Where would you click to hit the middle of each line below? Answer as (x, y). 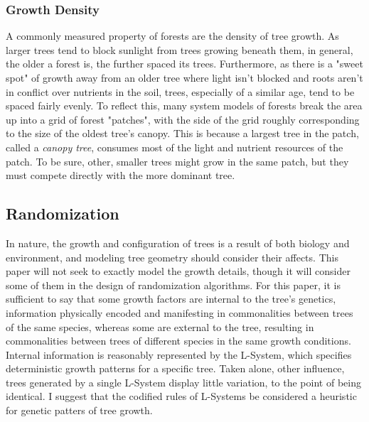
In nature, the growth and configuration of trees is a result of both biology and (178, 243)
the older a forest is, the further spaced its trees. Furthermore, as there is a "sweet (184, 64)
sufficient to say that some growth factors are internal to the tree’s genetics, (171, 299)
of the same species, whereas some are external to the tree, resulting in (160, 326)
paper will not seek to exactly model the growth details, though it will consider (178, 271)
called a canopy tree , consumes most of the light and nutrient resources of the (175, 147)
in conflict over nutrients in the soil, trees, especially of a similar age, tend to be (180, 91)
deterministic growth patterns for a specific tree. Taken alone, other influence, (175, 368)
